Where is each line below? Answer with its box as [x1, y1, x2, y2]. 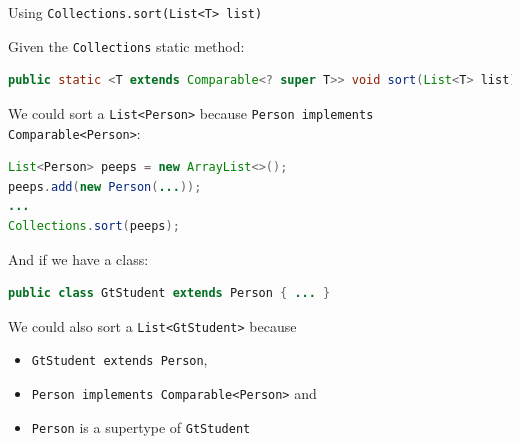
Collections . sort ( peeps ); [8, 219, 180, 233]
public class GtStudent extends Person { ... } [8, 286, 331, 301]
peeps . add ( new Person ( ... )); [8, 179, 202, 194]
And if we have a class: [8, 248, 149, 269]
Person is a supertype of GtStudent [31, 416, 251, 437]
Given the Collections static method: [8, 35, 245, 56]
